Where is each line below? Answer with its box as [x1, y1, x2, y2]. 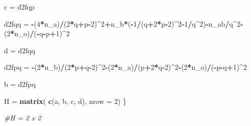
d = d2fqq [4, 45, 35, 55]
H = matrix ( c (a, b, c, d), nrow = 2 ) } [4, 95, 127, 106]
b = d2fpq [4, 78, 36, 89]
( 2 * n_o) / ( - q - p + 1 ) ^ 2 [4, 28, 70, 39]
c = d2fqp [4, 2, 35, 12]
